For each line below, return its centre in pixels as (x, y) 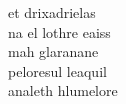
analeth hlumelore (63, 90)
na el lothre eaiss (59, 31)
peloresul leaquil (57, 70)
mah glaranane (53, 51)
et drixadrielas (52, 12)
